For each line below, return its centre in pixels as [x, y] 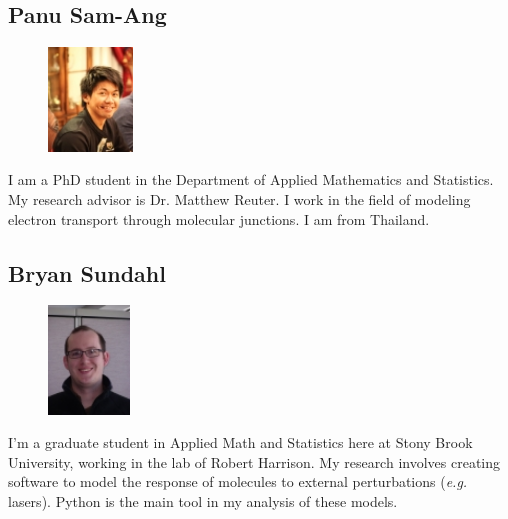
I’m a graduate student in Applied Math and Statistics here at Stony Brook [240, 442]
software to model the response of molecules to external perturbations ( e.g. [238, 481]
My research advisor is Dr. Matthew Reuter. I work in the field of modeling [239, 199]
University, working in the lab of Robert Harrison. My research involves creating [254, 461]
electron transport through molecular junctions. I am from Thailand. [219, 218]
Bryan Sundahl [87, 272]
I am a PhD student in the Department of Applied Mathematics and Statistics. [251, 179]
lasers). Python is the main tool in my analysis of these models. [203, 500]
